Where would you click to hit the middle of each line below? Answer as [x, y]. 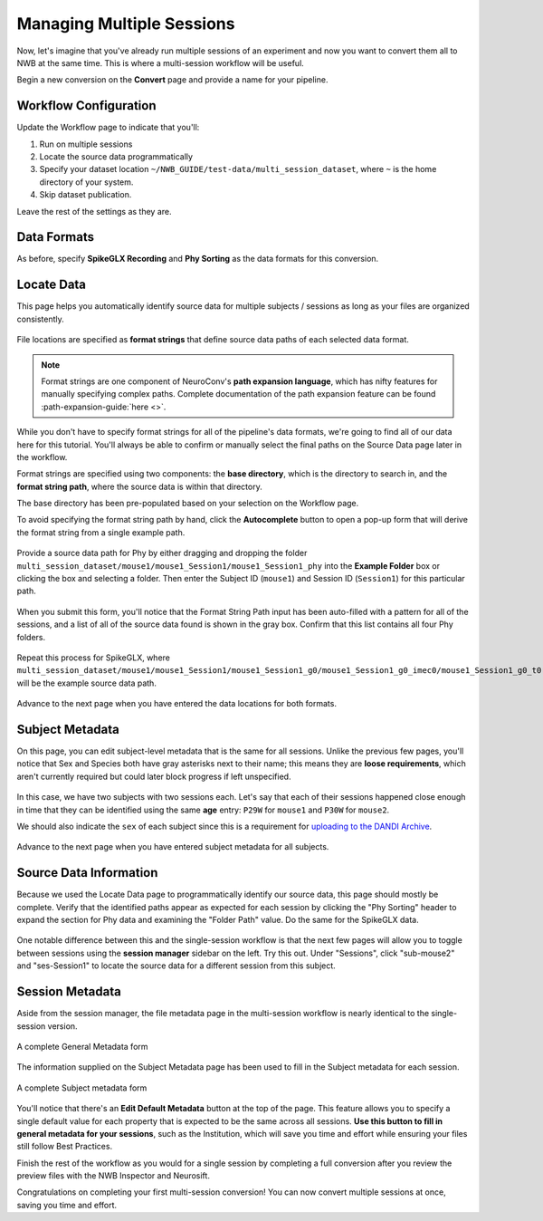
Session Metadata [69, 992]
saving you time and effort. [67, 1205]
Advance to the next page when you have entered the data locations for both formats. [176, 704]
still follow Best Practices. [65, 1147]
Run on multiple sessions [86, 144]
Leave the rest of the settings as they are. [94, 211]
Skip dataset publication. [86, 195]
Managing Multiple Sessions [126, 24]
